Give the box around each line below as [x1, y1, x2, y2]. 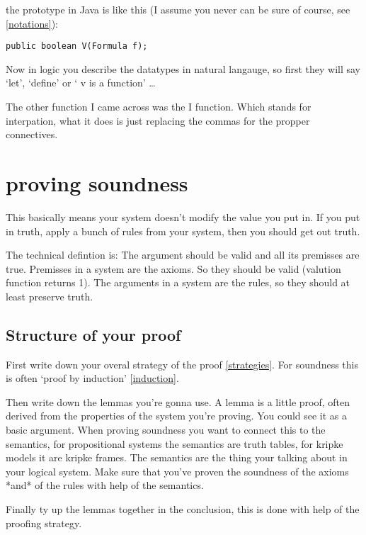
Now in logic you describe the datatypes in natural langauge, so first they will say [6, 61, 361, 76]
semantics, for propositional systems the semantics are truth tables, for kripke [6, 436, 343, 451]
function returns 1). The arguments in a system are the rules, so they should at [6, 275, 350, 290]
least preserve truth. [6, 288, 93, 303]
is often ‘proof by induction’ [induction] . [6, 371, 179, 385]
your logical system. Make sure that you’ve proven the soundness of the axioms [6, 463, 349, 478]
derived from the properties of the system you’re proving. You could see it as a [6, 408, 348, 423]
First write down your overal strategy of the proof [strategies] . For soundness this [6, 356, 358, 371]
